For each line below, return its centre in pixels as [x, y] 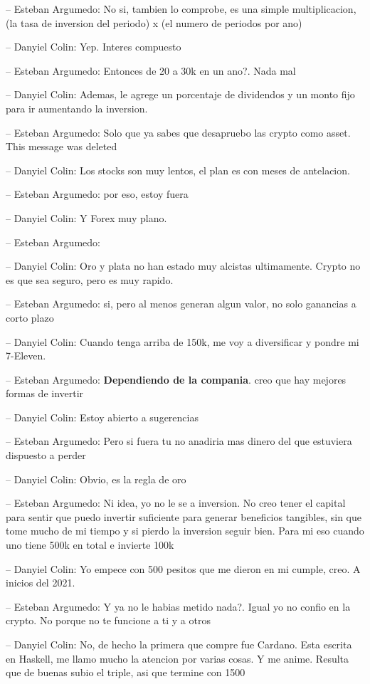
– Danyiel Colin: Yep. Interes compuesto [94, 47]
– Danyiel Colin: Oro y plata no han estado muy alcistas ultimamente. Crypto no [183, 266]
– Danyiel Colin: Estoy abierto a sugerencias [102, 417]
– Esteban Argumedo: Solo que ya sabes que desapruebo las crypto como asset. [178, 132]
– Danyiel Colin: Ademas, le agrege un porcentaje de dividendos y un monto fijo [180, 94]
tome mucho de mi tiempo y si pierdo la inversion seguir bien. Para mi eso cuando [185, 531]
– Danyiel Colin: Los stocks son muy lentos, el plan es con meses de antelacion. [178, 170]
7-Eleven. [26, 356]
